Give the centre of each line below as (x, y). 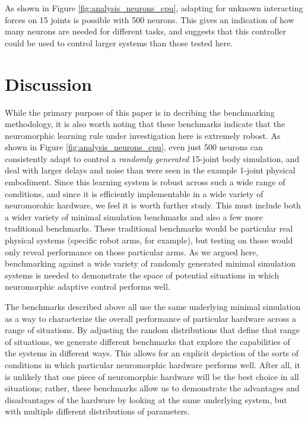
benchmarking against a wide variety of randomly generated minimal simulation (150, 263)
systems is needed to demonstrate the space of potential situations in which (142, 275)
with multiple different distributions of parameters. (97, 411)
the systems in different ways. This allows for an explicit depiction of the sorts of (152, 353)
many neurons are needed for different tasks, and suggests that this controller (146, 31)
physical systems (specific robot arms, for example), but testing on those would (149, 240)
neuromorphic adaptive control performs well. (88, 287)
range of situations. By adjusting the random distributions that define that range (153, 330)
